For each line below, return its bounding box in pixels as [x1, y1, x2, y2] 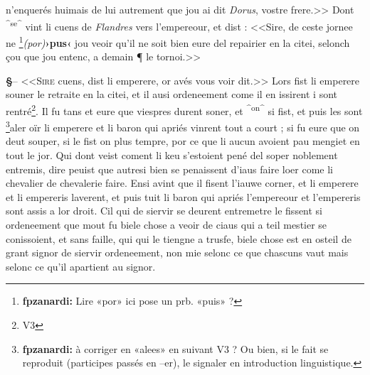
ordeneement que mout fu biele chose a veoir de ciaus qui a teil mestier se [6, 217, 327, 232]
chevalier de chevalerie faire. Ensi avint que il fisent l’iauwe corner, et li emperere [6, 175, 359, 190]
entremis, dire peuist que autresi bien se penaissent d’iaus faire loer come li [6, 161, 333, 176]
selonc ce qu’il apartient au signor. [6, 259, 156, 273]
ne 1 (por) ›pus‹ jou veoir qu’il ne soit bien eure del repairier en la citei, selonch [6, 33, 350, 50]
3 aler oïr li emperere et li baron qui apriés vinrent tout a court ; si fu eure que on [6, 118, 360, 134]
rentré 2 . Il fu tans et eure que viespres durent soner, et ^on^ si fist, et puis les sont [6, 101, 363, 118]
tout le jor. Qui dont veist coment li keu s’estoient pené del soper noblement [6, 147, 338, 162]
